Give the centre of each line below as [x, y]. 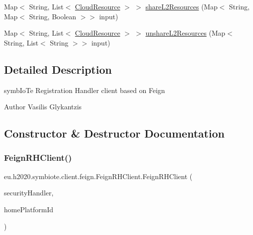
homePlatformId [29, 209]
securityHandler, [29, 193]
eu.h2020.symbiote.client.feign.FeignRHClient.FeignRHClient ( [98, 176]
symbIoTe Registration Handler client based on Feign [84, 90]
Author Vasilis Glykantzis [43, 107]
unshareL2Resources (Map [185, 33]
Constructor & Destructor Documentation [114, 133]
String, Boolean [53, 16]
